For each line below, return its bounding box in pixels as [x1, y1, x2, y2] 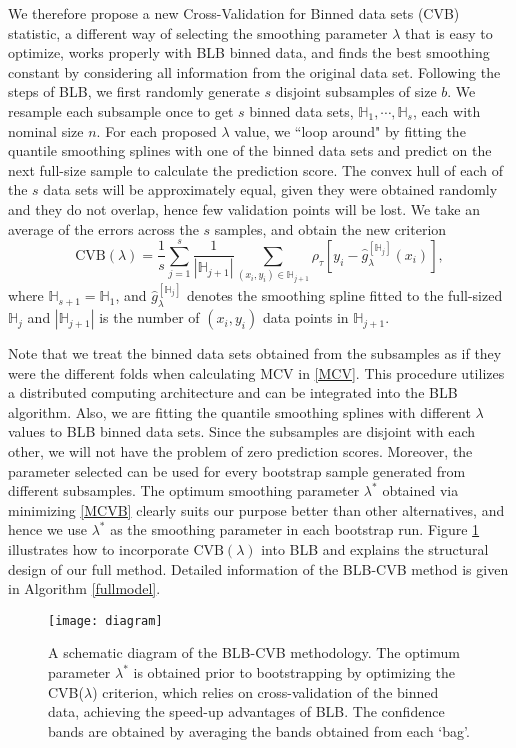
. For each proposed [96, 120, 217, 141]
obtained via [382, 480, 459, 501]
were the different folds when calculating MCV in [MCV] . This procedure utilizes [8, 362, 505, 383]
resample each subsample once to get [8, 100, 234, 121]
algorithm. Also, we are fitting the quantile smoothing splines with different [8, 401, 471, 422]
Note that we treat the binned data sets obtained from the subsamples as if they [8, 343, 502, 364]
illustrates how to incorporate [8, 539, 189, 559]
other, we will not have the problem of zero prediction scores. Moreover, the [8, 441, 473, 462]
